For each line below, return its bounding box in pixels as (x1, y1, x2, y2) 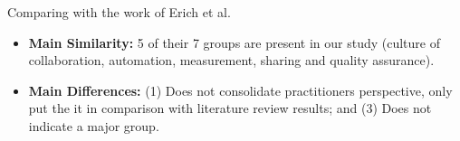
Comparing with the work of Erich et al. (7, 3, 231, 21)
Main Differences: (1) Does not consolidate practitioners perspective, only (28, 80, 453, 99)
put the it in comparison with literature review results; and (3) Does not (28, 99, 432, 117)
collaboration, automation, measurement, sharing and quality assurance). (28, 51, 435, 70)
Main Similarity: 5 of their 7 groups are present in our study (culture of (28, 33, 440, 52)
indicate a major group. (28, 116, 159, 135)
